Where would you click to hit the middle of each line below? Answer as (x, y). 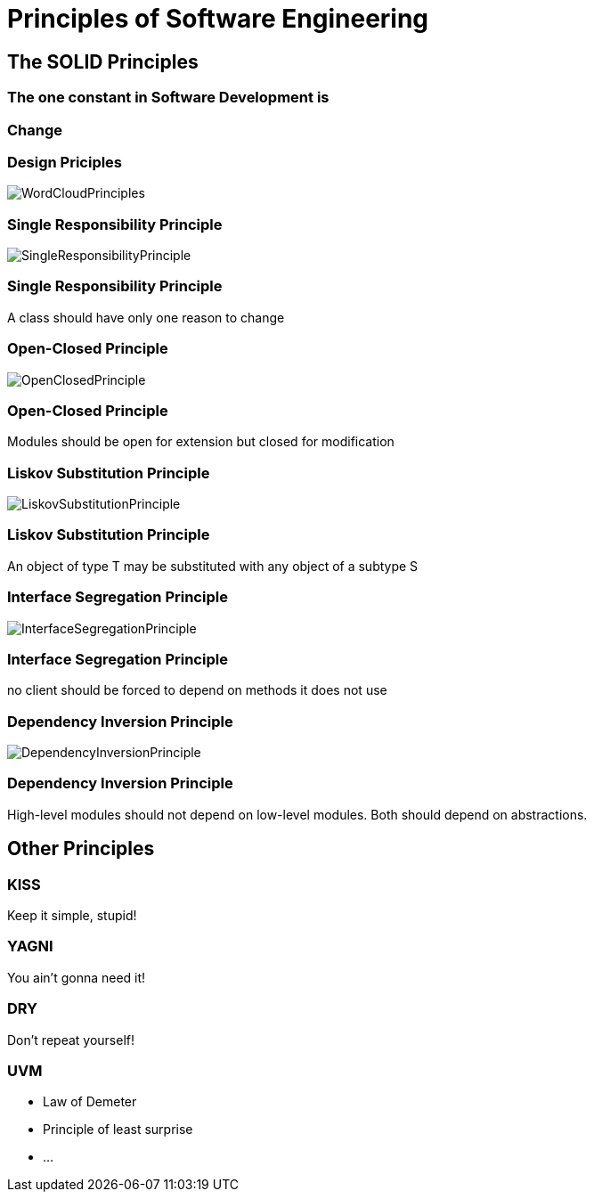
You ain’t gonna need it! (77, 977)
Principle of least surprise (118, 1130)
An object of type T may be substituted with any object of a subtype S (213, 566)
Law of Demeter (90, 1102)
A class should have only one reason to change (146, 317)
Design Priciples (65, 162)
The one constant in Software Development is (168, 98)
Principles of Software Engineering (218, 19)
